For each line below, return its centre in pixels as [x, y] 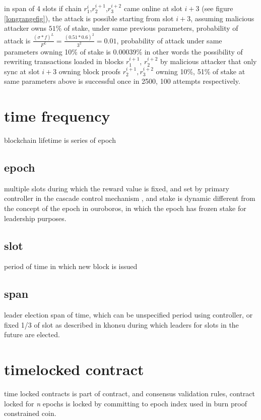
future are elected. [32, 334]
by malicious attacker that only [209, 61]
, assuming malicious [222, 18]
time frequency [57, 116]
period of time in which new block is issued [71, 266]
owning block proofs [90, 71]
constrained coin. [30, 413]
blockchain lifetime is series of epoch [60, 140]
